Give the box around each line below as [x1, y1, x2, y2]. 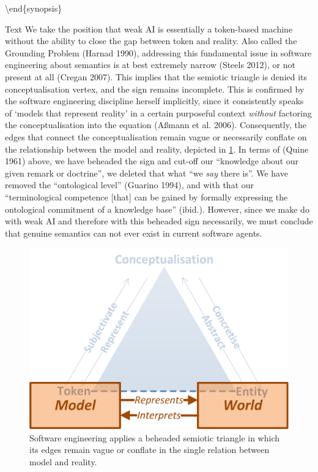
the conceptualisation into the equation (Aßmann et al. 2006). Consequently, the [5, 118, 306, 131]
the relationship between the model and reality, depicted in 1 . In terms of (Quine [5, 142, 309, 155]
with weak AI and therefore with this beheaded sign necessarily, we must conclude [5, 215, 313, 227]
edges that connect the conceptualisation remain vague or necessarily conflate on [5, 130, 307, 143]
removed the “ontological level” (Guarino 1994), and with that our [5, 178, 254, 191]
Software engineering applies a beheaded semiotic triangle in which [29, 431, 279, 444]
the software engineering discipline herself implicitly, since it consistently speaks [5, 94, 304, 107]
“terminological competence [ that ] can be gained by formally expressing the [5, 190, 288, 203]
